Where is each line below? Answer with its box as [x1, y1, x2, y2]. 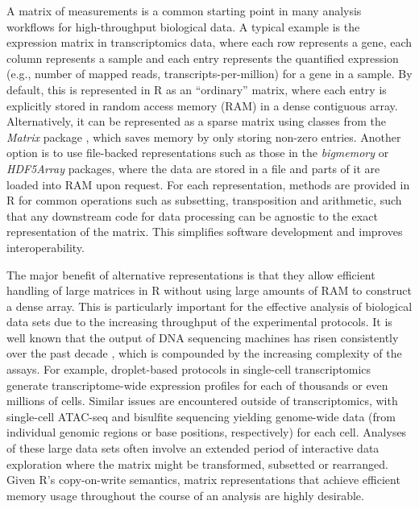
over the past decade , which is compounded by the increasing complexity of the [6, 345, 402, 362]
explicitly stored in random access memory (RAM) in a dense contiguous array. [6, 97, 398, 114]
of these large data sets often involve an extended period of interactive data [6, 440, 380, 457]
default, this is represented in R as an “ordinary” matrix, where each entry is [6, 81, 387, 97]
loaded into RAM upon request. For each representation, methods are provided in [6, 176, 410, 192]
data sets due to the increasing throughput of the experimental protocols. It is [6, 313, 392, 330]
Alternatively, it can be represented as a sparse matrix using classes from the [6, 113, 386, 130]
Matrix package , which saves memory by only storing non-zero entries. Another [6, 128, 401, 145]
